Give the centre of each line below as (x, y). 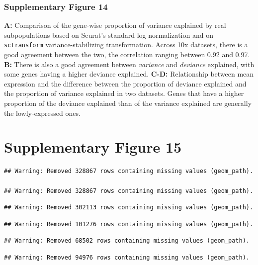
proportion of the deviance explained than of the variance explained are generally (128, 103)
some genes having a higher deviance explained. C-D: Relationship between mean (129, 74)
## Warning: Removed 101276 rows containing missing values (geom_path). (129, 224)
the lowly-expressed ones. (42, 113)
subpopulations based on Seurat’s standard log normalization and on (109, 35)
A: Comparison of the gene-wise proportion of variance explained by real (115, 25)
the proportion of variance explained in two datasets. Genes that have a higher (124, 93)
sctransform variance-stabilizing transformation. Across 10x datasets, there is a (126, 44)
